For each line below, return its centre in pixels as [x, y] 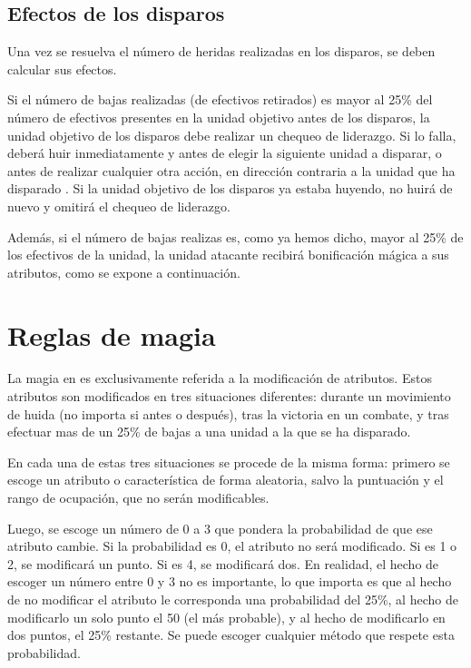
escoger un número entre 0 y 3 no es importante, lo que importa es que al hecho [230, 581]
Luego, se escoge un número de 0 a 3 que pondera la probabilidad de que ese [220, 528]
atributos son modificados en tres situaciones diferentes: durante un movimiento [229, 396]
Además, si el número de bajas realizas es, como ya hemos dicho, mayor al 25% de [235, 236]
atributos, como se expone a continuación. [124, 272]
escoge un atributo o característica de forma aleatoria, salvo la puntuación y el [226, 480]
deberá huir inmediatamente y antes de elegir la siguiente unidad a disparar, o [225, 153]
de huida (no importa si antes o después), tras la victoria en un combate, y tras [228, 413]
